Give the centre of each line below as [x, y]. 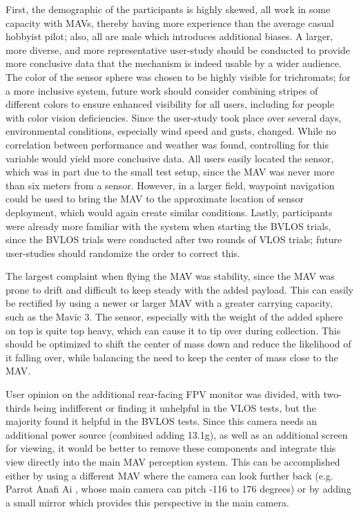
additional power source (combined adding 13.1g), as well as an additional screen [177, 434]
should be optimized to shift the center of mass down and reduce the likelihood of [178, 344]
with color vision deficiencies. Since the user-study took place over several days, [174, 117]
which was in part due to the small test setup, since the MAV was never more [170, 172]
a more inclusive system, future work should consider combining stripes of [162, 90]
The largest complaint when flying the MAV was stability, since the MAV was [170, 276]
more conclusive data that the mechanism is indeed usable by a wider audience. [174, 63]
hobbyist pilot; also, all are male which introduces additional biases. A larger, [169, 36]
